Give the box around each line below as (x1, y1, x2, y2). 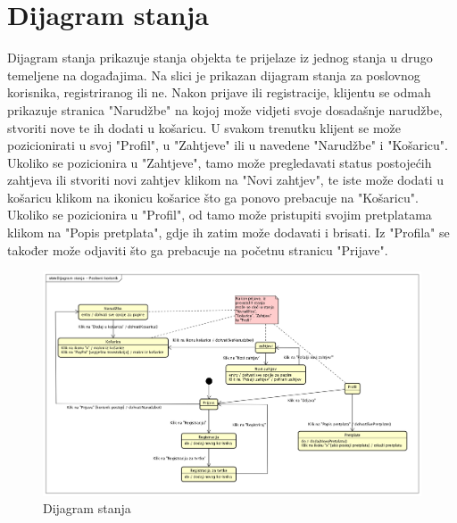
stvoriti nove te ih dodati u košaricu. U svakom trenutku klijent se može (7, 118, 402, 137)
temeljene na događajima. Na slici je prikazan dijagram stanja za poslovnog (7, 65, 420, 84)
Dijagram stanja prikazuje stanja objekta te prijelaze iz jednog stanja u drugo (7, 48, 433, 67)
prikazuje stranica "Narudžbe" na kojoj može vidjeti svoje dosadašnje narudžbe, (7, 100, 443, 119)
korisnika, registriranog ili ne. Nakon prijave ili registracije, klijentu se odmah (7, 83, 431, 102)
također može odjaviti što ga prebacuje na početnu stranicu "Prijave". (7, 240, 388, 259)
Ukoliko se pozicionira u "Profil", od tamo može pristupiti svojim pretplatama (7, 205, 432, 224)
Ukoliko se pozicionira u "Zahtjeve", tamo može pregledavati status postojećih (7, 153, 432, 171)
